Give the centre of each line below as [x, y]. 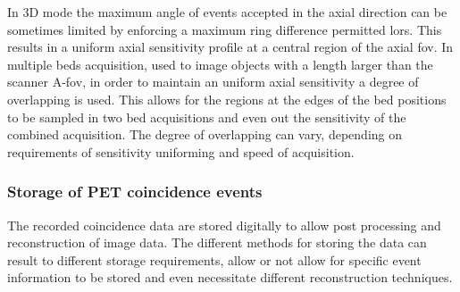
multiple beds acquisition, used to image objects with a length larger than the [220, 64]
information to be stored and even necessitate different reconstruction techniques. [230, 277]
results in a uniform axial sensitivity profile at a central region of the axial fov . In [230, 47]
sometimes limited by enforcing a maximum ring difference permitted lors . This [225, 29]
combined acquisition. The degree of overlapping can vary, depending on [205, 134]
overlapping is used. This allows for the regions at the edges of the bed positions [227, 99]
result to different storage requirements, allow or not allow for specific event [214, 259]
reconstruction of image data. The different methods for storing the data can [217, 242]
